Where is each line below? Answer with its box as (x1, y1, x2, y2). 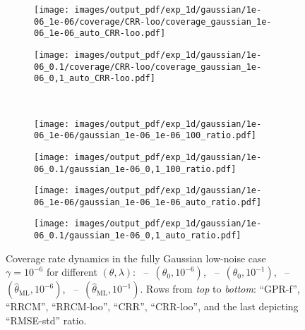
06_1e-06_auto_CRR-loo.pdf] (34, 28, 166, 39)
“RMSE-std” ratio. (6, 312, 87, 327)
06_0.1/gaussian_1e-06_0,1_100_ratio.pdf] (34, 164, 237, 174)
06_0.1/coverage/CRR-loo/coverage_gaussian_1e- (34, 61, 262, 72)
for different (46, 264, 97, 279)
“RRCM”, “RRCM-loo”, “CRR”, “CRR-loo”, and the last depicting (6, 299, 299, 314)
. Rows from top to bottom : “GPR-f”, (140, 281, 300, 296)
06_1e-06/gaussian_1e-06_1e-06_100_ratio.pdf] (34, 130, 256, 141)
